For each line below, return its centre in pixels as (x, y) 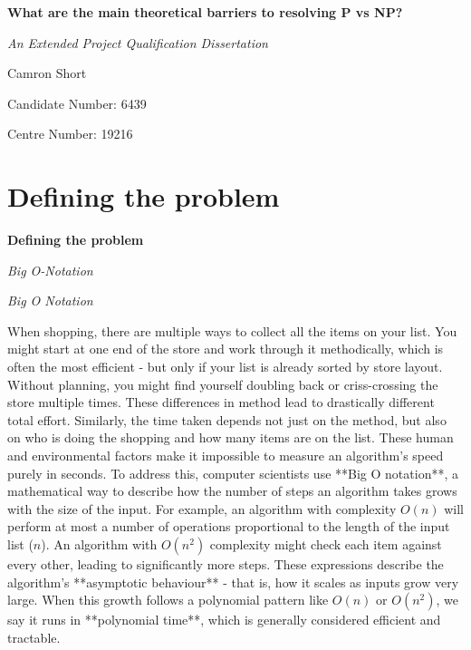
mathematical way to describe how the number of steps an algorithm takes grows (232, 491)
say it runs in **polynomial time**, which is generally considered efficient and (224, 620)
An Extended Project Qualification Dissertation (138, 42)
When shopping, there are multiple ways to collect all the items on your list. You (232, 330)
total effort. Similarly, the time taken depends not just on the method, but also (227, 419)
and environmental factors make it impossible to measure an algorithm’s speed (226, 456)
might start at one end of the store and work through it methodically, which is (226, 349)
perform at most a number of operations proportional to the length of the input (229, 526)
